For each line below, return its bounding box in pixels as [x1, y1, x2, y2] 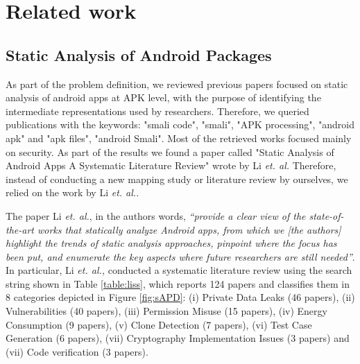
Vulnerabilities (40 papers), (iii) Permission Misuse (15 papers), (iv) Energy [6, 304, 327, 318]
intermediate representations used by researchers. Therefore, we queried [6, 103, 309, 118]
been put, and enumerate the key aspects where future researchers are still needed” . [6, 249, 355, 263]
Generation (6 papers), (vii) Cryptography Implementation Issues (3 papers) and [6, 331, 350, 345]
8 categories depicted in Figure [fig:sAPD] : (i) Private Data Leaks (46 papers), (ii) [6, 290, 355, 304]
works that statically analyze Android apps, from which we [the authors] [37, 222, 341, 236]
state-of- [309, 208, 344, 223]
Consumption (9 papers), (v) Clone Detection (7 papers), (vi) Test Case [6, 317, 312, 331]
